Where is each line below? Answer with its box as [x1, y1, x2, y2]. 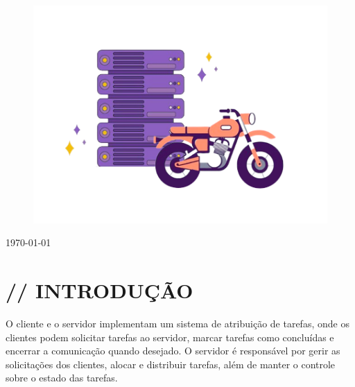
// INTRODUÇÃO [6, 276, 193, 304]
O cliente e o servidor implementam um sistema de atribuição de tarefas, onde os [6, 316, 349, 330]
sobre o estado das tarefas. [6, 370, 118, 385]
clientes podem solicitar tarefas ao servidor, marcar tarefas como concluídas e [6, 329, 334, 344]
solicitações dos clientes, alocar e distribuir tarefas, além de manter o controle [6, 356, 336, 371]
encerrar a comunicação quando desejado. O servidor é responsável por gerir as [6, 343, 340, 358]
